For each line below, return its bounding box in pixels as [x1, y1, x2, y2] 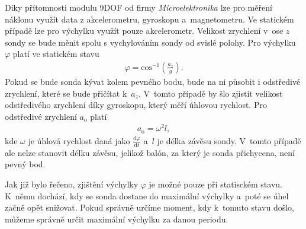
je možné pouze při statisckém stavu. [149, 177, 282, 190]
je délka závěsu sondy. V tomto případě [157, 134, 301, 147]
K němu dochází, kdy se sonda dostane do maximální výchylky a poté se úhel [5, 189, 289, 202]
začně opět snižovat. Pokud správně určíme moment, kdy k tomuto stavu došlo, [5, 201, 295, 214]
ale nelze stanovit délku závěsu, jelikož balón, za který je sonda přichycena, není [5, 146, 295, 158]
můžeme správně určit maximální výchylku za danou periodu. [5, 212, 228, 225]
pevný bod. [5, 158, 46, 170]
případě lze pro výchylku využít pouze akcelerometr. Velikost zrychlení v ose [5, 24, 284, 37]
